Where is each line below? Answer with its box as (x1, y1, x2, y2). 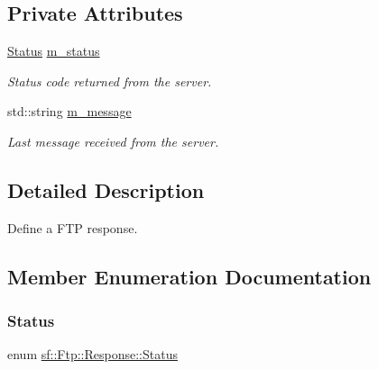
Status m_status (7, 41, 100, 60)
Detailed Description (7, 175, 205, 203)
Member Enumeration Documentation (7, 262, 372, 290)
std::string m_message (7, 102, 132, 121)
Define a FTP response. (7, 218, 138, 237)
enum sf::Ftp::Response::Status (7, 345, 178, 364)
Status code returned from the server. (7, 71, 212, 90)
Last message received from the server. (7, 131, 219, 150)
